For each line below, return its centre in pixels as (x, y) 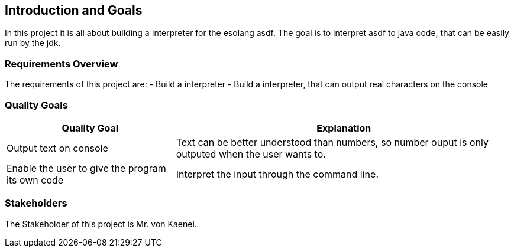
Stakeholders (36, 203)
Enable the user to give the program (86, 168)
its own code (35, 180)
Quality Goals (36, 105)
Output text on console (57, 148)
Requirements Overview (62, 63)
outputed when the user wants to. (251, 154)
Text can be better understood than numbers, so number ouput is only (332, 142)
